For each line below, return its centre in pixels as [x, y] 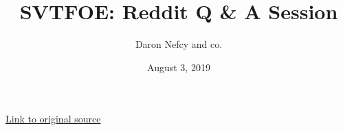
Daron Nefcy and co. [179, 44]
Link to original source [53, 119]
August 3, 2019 [179, 67]
